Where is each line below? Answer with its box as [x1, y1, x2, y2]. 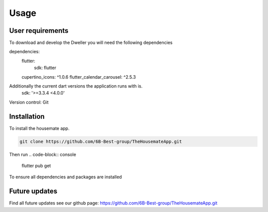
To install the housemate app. [9, 125, 69, 131]
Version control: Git [9, 99, 49, 105]
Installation [9, 112, 45, 120]
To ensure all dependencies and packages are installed [9, 174, 122, 180]
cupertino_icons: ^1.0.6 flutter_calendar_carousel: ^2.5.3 [21, 74, 136, 80]
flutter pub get [21, 163, 51, 169]
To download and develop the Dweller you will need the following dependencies [9, 40, 173, 46]
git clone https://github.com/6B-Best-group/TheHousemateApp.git [19, 138, 182, 144]
